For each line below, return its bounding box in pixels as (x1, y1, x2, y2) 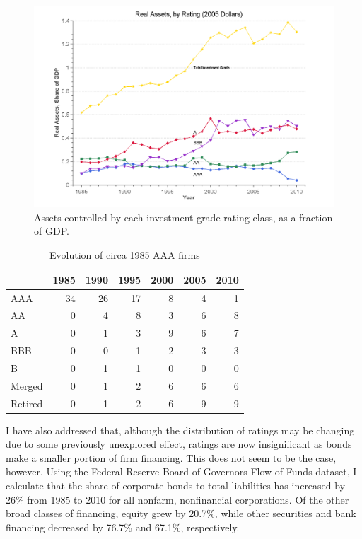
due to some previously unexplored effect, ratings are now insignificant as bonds (6, 436, 352, 451)
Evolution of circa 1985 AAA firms (49, 248, 200, 262)
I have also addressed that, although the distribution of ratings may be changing (6, 422, 355, 437)
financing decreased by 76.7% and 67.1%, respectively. (6, 519, 240, 534)
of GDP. (34, 224, 69, 238)
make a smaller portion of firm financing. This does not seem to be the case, (6, 450, 337, 465)
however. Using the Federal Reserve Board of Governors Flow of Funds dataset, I (6, 464, 357, 479)
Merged (11, 378, 43, 393)
